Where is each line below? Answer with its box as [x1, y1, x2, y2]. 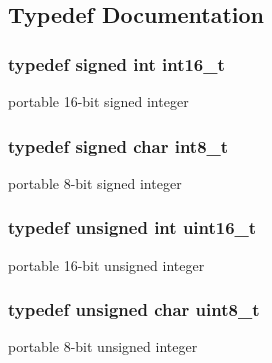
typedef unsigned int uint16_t [8, 215, 257, 240]
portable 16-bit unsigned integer [8, 254, 205, 275]
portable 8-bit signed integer [8, 172, 182, 193]
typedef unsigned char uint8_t [8, 297, 260, 322]
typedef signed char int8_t [8, 133, 229, 158]
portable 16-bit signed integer [8, 91, 189, 111]
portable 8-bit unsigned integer [8, 336, 198, 357]
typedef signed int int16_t [8, 51, 225, 76]
